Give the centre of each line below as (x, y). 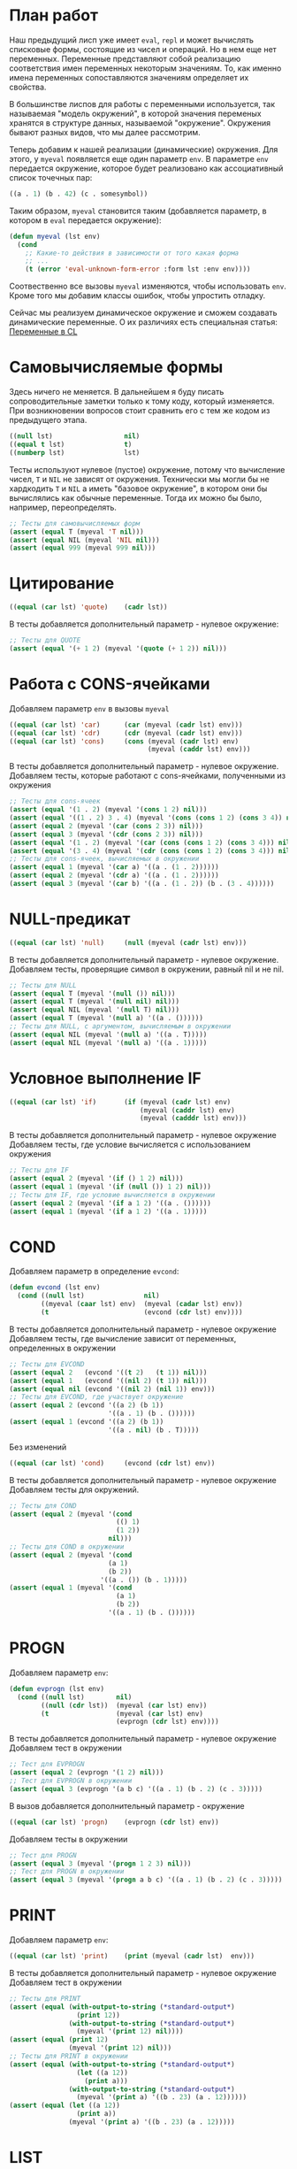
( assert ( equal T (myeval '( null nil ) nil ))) (94, 1002)
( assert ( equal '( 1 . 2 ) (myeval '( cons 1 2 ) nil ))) (108, 810)
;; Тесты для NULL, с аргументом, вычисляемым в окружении (120, 1027)
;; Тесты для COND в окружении (67, 1547)
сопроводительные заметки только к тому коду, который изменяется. (142, 401)
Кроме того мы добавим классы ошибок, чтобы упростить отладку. (137, 296)
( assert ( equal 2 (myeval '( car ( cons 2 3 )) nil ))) (106, 826)
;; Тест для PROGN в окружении (67, 1872)
